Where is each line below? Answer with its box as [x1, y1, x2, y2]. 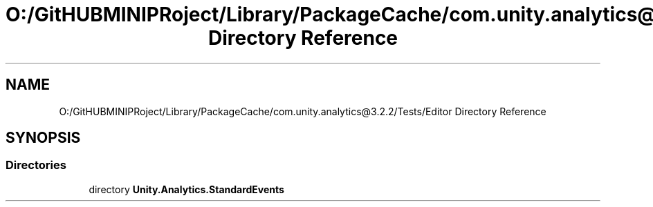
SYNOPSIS [6, 129, 81, 147]
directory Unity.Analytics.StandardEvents [89, 183, 284, 195]
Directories [6, 158, 66, 172]
